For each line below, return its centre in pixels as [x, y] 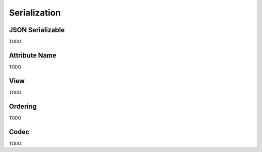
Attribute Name [33, 55]
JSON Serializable [37, 30]
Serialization [35, 13]
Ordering [23, 106]
